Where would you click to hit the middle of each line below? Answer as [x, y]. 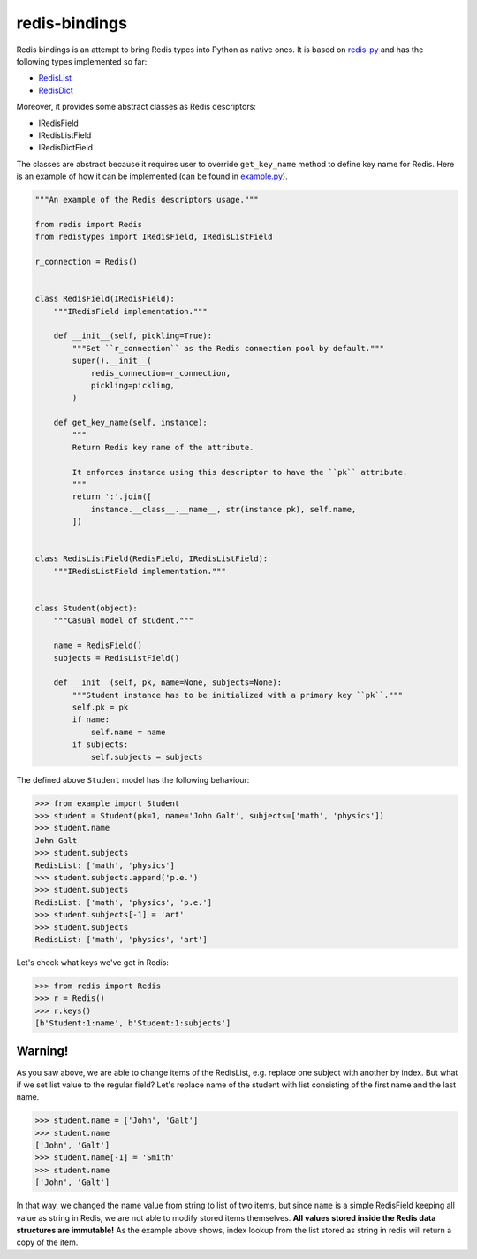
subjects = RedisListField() [117, 658]
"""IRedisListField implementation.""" [140, 571]
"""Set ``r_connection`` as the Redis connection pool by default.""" [228, 348]
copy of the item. [47, 1242]
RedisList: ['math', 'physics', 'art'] [121, 939]
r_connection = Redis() [87, 261]
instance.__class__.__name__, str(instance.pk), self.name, [223, 509]
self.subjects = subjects [147, 757]
